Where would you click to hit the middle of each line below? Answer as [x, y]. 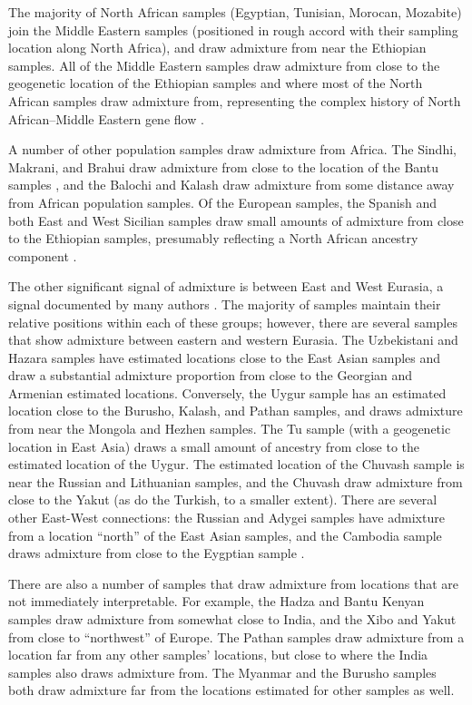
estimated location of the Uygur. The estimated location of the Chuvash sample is [236, 464]
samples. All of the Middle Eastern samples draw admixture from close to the [224, 65]
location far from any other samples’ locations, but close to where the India [218, 655]
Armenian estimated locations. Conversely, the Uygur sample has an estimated [227, 392]
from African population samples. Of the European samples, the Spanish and [223, 202]
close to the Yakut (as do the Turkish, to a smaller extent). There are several [223, 499]
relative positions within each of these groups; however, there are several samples [233, 322]
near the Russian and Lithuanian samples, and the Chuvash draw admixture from [236, 481]
